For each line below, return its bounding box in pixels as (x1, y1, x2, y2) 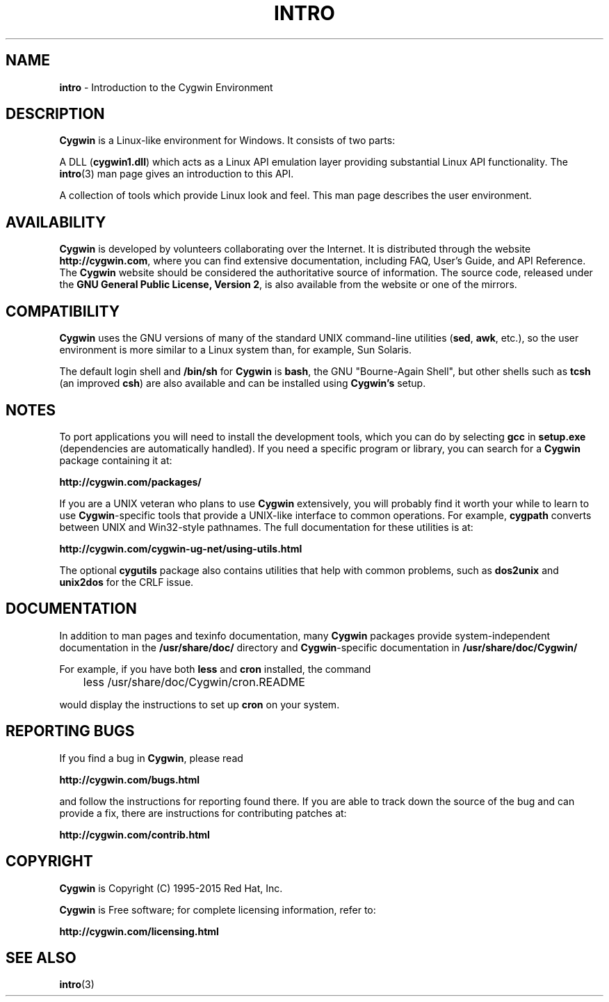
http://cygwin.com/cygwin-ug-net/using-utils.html (59, 542, 302, 555)
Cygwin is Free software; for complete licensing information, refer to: (59, 903, 376, 916)
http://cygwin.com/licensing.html (59, 925, 219, 937)
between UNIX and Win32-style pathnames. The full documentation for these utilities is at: (59, 520, 473, 533)
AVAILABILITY (6, 213, 106, 231)
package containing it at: (59, 454, 172, 466)
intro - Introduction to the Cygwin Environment (59, 81, 273, 93)
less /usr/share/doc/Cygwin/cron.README (83, 674, 305, 689)
